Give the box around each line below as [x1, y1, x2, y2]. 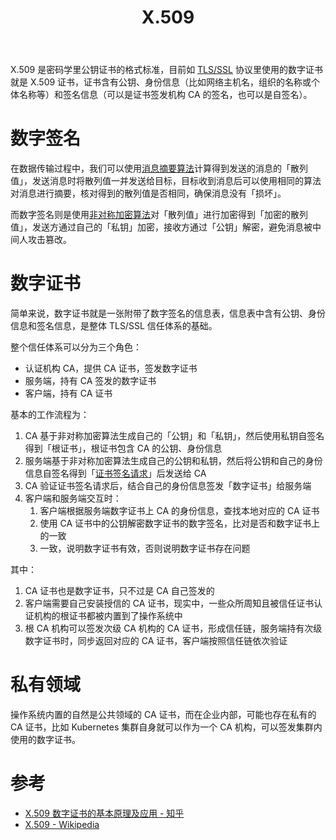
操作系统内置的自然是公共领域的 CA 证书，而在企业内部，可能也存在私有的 [10, 709, 317, 720]
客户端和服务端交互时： [24, 492, 122, 505]
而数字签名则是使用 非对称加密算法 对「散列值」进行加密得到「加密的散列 [10, 209, 308, 221]
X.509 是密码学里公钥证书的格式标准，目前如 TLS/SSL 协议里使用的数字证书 [10, 64, 323, 76]
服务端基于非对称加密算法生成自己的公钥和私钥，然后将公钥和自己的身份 [24, 455, 323, 467]
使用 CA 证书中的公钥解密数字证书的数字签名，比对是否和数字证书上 [39, 517, 321, 530]
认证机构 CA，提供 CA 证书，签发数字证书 [24, 362, 198, 375]
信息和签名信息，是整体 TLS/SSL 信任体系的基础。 [10, 320, 218, 332]
